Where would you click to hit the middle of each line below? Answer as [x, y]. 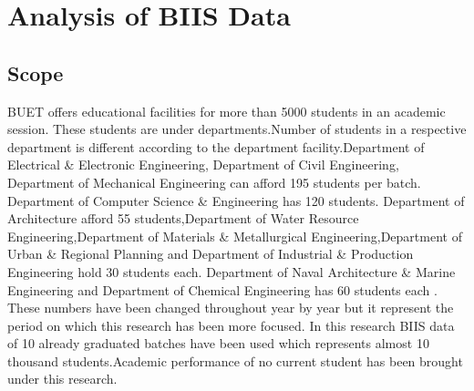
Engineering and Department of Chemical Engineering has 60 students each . [222, 289]
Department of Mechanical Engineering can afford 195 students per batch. [214, 182]
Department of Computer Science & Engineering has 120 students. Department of [236, 200]
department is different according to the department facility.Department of [216, 146]
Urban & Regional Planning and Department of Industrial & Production [211, 254]
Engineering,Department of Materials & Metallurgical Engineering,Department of [235, 236]
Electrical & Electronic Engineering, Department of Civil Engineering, [203, 165]
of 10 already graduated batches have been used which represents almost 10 [218, 343]
